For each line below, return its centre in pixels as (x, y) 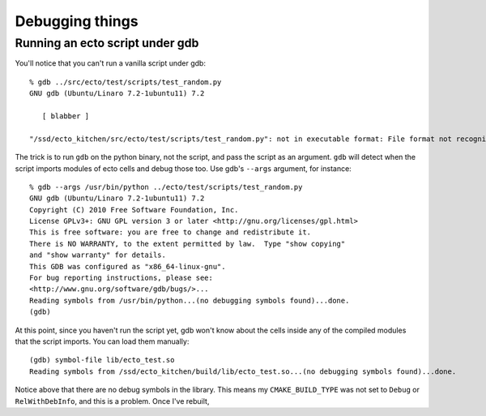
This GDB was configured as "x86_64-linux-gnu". (128, 266)
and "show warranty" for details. (98, 255)
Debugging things (77, 21)
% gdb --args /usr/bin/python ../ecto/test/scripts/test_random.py (166, 187)
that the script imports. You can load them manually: (102, 341)
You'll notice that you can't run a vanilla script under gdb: (111, 63)
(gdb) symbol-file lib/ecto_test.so (102, 360)
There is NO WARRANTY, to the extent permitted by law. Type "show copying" (188, 244)
